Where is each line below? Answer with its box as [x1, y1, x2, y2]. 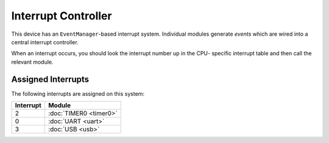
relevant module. [11, 58, 54, 65]
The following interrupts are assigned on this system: [11, 90, 145, 97]
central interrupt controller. [11, 38, 79, 45]
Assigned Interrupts [11, 74, 90, 84]
